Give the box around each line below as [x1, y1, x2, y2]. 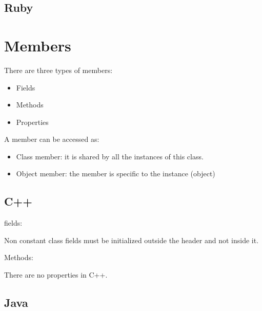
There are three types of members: [4, 64, 113, 75]
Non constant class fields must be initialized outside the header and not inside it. [4, 234, 259, 245]
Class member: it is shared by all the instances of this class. [16, 151, 204, 161]
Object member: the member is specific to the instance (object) [16, 168, 215, 179]
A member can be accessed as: [4, 134, 99, 144]
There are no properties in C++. [4, 269, 108, 280]
